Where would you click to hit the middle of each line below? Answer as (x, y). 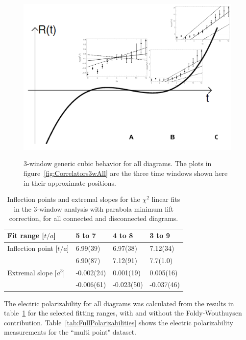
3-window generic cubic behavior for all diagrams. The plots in (118, 163)
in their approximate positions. (70, 182)
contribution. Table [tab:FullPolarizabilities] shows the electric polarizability (119, 322)
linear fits (166, 199)
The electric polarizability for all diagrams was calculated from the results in (119, 303)
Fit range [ (26, 235)
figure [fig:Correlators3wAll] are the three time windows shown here (126, 173)
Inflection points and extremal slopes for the (74, 199)
